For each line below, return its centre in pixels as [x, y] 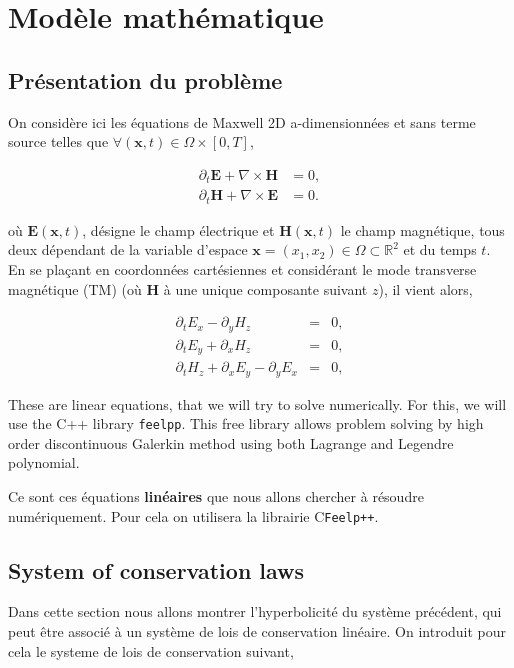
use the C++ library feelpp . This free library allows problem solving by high [246, 423]
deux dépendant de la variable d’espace [128, 249]
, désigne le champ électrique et [178, 229]
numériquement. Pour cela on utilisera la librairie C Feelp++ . [193, 515]
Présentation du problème [145, 79]
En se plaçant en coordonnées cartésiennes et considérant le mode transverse [242, 268]
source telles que [58, 141]
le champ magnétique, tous [422, 229]
